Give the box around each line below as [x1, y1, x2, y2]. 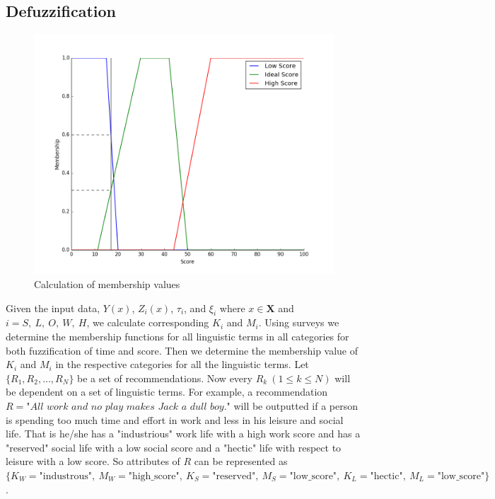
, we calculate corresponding [86, 315, 209, 330]
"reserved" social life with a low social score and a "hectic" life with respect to [6, 440, 342, 454]
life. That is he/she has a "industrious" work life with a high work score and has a [6, 426, 361, 441]
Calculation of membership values [34, 276, 180, 291]
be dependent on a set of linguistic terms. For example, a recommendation [6, 384, 328, 399]
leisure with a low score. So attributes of [6, 454, 180, 469]
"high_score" [128, 471, 180, 481]
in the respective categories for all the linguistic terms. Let [55, 357, 309, 372]
